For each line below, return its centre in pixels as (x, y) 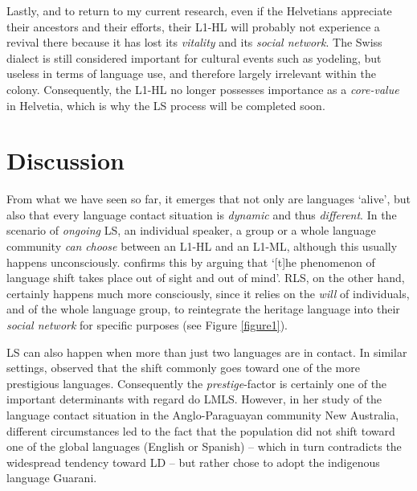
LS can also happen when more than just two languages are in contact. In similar (207, 352)
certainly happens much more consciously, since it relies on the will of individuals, (208, 293)
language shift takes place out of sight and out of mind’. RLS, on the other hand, (206, 278)
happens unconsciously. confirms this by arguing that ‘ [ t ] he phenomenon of (191, 262)
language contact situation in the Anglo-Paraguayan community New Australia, (203, 415)
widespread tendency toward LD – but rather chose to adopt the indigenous (193, 462)
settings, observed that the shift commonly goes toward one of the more (183, 368)
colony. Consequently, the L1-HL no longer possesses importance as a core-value (203, 89)
